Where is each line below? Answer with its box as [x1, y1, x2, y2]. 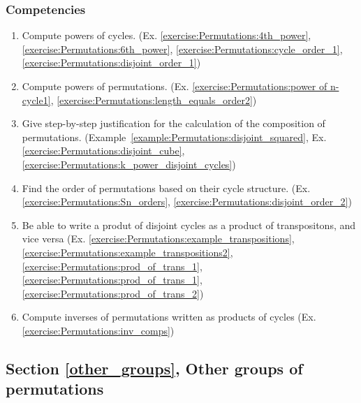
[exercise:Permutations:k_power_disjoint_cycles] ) [22, 156, 236, 171]
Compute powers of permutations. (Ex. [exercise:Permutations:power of [22, 79, 327, 93]
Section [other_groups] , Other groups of [6, 357, 303, 379]
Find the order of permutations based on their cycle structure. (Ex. [22, 180, 311, 195]
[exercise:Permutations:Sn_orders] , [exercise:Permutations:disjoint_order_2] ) [22, 194, 352, 209]
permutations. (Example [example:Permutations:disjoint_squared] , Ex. [22, 129, 327, 144]
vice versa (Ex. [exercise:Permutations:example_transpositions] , [22, 231, 295, 246]
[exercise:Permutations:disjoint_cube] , [22, 143, 185, 158]
